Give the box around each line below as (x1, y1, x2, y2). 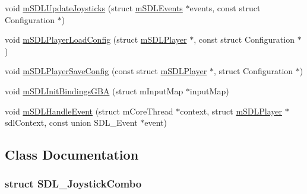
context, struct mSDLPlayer (180, 104, 283, 117)
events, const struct (189, 2, 261, 14)
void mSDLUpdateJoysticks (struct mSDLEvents (5, 2, 183, 14)
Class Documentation (5, 145, 139, 164)
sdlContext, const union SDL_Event (5, 116, 138, 129)
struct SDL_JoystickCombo (5, 176, 142, 191)
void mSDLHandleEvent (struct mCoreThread (5, 104, 173, 117)
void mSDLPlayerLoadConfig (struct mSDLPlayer (5, 33, 187, 46)
